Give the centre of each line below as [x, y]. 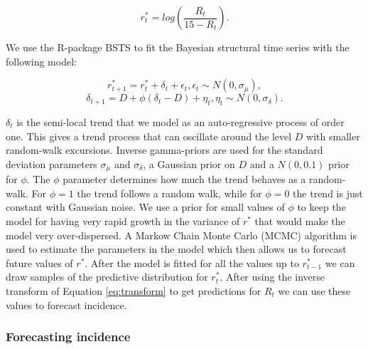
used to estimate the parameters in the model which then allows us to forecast [176, 249]
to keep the [321, 207]
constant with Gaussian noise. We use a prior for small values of [145, 207]
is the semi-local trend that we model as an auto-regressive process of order [180, 121]
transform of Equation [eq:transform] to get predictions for [134, 290]
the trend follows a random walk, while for [169, 193]
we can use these [314, 290]
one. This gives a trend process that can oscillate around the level [149, 136]
